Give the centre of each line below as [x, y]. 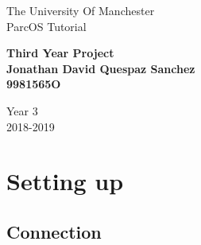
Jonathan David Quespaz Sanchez [101, 68]
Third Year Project [60, 53]
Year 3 [22, 110]
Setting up [65, 181]
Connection [54, 231]
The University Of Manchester [81, 10]
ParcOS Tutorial [46, 26]
